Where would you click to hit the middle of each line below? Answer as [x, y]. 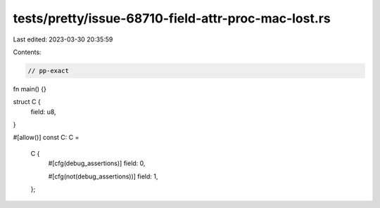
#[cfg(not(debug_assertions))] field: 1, [103, 176]
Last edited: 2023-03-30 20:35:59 [63, 39]
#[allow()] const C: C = [46, 138]
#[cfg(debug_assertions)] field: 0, [97, 163]
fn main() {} [30, 89]
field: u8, [43, 112]
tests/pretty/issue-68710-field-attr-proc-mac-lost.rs [172, 18]
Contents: [27, 52]
